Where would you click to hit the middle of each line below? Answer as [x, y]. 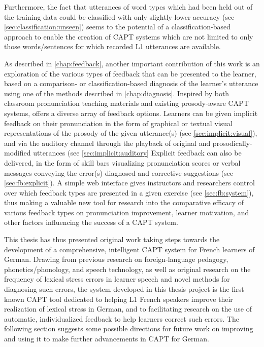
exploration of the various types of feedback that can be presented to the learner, [130, 73]
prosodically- [232, 143]
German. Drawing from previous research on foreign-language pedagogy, [116, 259]
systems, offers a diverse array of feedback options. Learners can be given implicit [131, 113]
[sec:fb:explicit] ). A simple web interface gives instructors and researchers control [129, 183]
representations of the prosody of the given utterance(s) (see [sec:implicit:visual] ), [131, 133]
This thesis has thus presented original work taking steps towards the [112, 239]
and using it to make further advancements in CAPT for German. [107, 338]
